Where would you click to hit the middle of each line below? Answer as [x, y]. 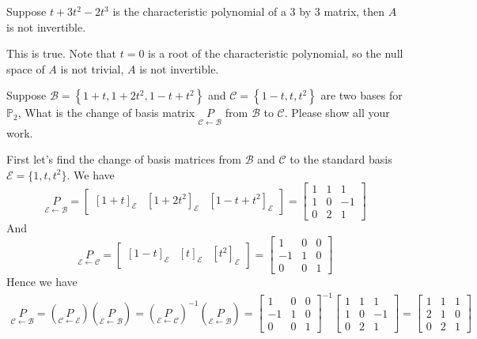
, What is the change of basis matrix [106, 113]
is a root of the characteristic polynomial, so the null [276, 53]
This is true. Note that [62, 53]
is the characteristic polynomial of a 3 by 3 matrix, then [249, 11]
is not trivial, [92, 68]
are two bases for [362, 95]
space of [26, 68]
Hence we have [42, 282]
